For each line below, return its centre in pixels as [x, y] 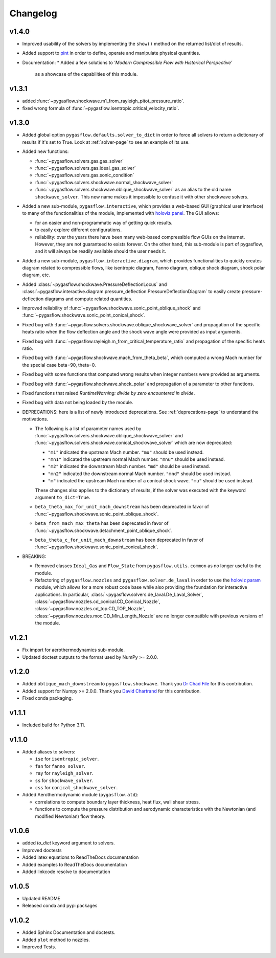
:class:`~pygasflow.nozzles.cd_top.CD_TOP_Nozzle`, [90, 609]
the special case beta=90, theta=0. [59, 365]
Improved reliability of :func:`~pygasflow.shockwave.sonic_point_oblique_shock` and [111, 308]
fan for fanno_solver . [60, 766]
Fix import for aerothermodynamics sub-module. [74, 650]
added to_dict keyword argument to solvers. [68, 843]
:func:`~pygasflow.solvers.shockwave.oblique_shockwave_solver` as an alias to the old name [133, 190]
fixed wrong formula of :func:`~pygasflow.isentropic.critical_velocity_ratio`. [101, 108]
